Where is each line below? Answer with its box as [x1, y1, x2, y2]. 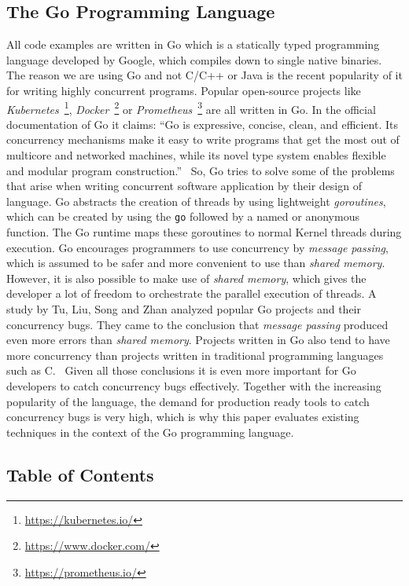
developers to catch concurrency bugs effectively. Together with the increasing [6, 377, 381, 394]
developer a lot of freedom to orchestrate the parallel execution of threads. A [6, 285, 377, 302]
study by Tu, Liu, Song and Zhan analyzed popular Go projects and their [6, 301, 361, 317]
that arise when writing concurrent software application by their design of [6, 178, 362, 194]
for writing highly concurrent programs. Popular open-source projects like [6, 82, 361, 98]
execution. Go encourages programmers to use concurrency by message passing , [6, 239, 389, 255]
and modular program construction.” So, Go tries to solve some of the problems [6, 162, 395, 178]
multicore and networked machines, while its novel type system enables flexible [6, 147, 386, 163]
